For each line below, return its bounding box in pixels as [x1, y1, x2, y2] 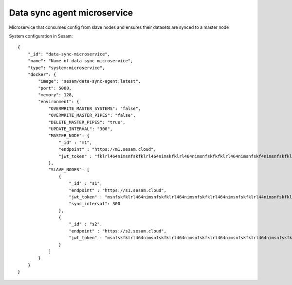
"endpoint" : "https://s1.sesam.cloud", [69, 187, 166, 193]
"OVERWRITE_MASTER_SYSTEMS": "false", [48, 106, 141, 111]
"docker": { [27, 71, 56, 77]
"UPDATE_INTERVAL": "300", [48, 126, 113, 132]
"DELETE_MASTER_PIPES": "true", [48, 119, 126, 125]
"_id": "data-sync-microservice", [27, 51, 110, 57]
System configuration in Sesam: [9, 33, 73, 39]
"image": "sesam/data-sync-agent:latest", [38, 78, 141, 84]
